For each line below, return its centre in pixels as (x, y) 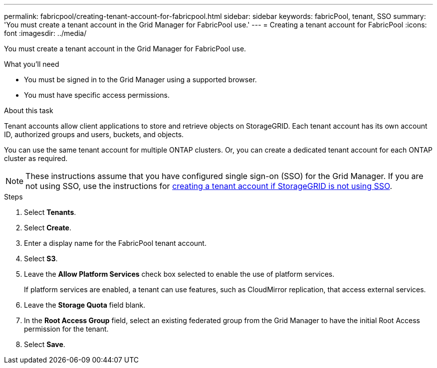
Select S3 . (41, 259)
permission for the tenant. (66, 329)
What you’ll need (32, 64)
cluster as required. (36, 158)
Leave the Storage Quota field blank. (85, 305)
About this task (29, 110)
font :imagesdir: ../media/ (45, 33)
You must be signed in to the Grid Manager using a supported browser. (140, 80)
